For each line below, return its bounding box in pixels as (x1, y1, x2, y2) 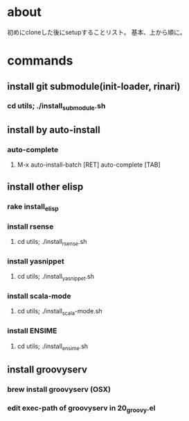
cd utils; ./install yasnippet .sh (17, 272, 95, 282)
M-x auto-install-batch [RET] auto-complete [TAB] (17, 160, 161, 169)
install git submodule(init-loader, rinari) (7, 81, 181, 92)
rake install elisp (7, 201, 59, 213)
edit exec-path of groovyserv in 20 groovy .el (7, 403, 156, 414)
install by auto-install (7, 124, 100, 136)
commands (7, 53, 73, 69)
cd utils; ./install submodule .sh (7, 101, 106, 112)
